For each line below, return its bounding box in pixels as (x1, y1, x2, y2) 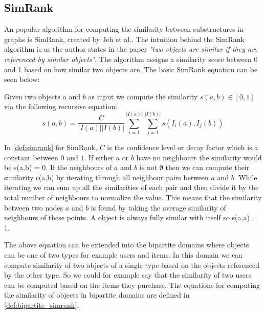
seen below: (4, 74, 40, 85)
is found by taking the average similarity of (91, 202, 226, 213)
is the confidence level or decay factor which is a (107, 142, 258, 153)
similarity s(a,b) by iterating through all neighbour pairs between (4, 172, 209, 182)
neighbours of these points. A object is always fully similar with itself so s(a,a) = (4, 212, 258, 223)
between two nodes (4, 202, 63, 213)
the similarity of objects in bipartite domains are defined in (4, 289, 190, 300)
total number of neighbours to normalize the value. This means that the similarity (4, 192, 262, 203)
